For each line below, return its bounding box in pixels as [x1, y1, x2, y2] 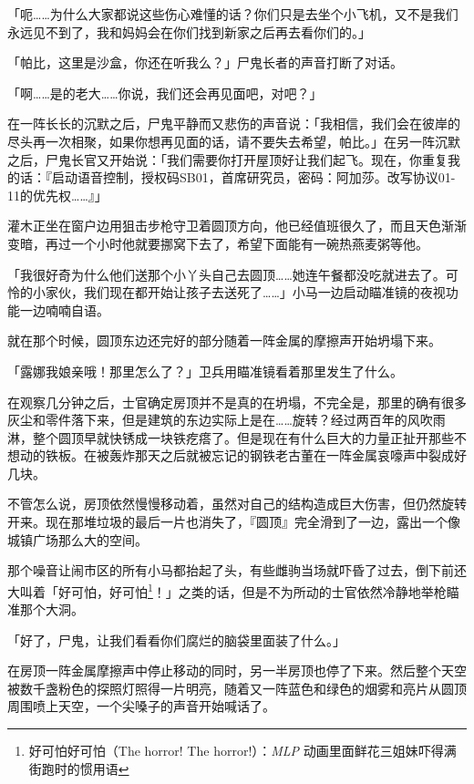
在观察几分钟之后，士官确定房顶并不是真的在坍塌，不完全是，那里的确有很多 [7, 392, 467, 411]
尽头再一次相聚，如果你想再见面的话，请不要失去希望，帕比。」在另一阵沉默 [7, 131, 460, 150]
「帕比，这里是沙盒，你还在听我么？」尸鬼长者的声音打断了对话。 [7, 53, 403, 72]
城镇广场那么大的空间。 [7, 530, 148, 549]
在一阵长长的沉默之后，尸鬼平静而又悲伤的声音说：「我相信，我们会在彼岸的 [7, 114, 460, 133]
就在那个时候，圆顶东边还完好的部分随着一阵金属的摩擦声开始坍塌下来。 [7, 331, 441, 350]
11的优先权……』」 [7, 185, 108, 204]
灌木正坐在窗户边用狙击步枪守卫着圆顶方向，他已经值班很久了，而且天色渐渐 [7, 216, 467, 235]
